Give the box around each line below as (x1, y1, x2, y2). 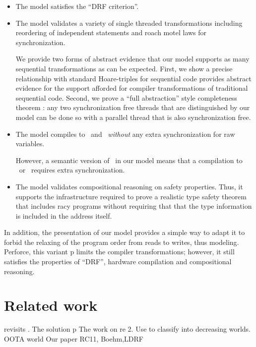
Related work (4, 295, 98, 315)
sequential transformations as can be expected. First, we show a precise (15, 63, 233, 73)
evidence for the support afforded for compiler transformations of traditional (15, 83, 248, 93)
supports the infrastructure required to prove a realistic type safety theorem (15, 191, 247, 201)
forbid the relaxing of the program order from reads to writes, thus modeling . (4, 236, 239, 247)
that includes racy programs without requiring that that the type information (15, 201, 252, 211)
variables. (15, 138, 45, 149)
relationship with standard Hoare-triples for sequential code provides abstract (15, 73, 252, 83)
